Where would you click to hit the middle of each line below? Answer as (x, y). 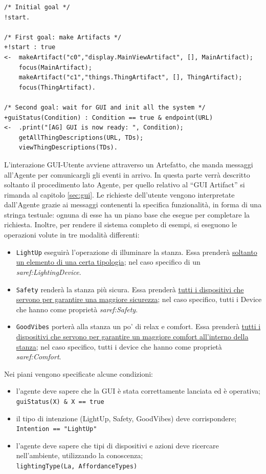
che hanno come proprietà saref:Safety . (77, 309)
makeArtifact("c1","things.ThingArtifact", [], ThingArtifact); (130, 78)
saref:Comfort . (39, 357)
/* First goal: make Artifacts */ (63, 37)
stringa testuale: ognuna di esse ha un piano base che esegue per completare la (127, 214)
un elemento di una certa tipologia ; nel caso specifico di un (108, 262)
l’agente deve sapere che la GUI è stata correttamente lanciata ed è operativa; (138, 391)
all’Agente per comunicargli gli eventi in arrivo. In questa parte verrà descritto (127, 174)
